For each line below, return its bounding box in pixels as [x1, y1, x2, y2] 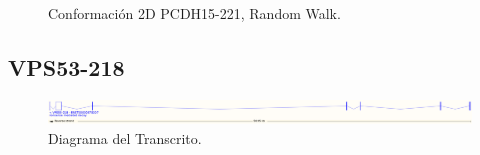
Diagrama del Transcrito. [48, 127, 202, 148]
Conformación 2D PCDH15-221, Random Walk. [48, 3, 341, 23]
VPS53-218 [8, 51, 125, 82]
